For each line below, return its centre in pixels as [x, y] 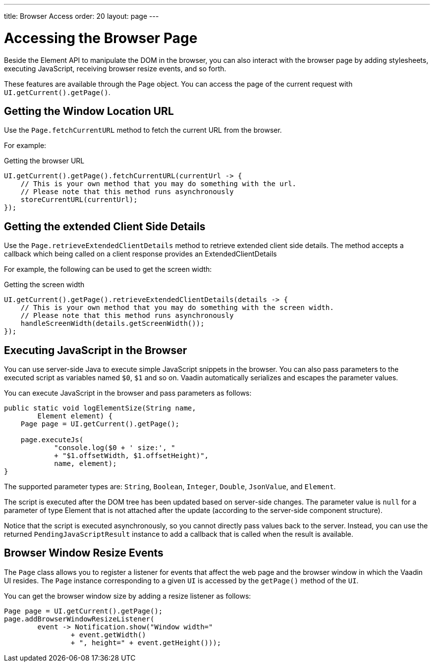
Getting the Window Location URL [89, 111]
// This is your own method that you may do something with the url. [159, 184]
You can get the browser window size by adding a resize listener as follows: [128, 596]
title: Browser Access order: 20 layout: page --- [81, 16]
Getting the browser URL [44, 161]
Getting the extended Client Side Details [105, 226]
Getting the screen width [44, 285]
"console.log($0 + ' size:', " [115, 448]
